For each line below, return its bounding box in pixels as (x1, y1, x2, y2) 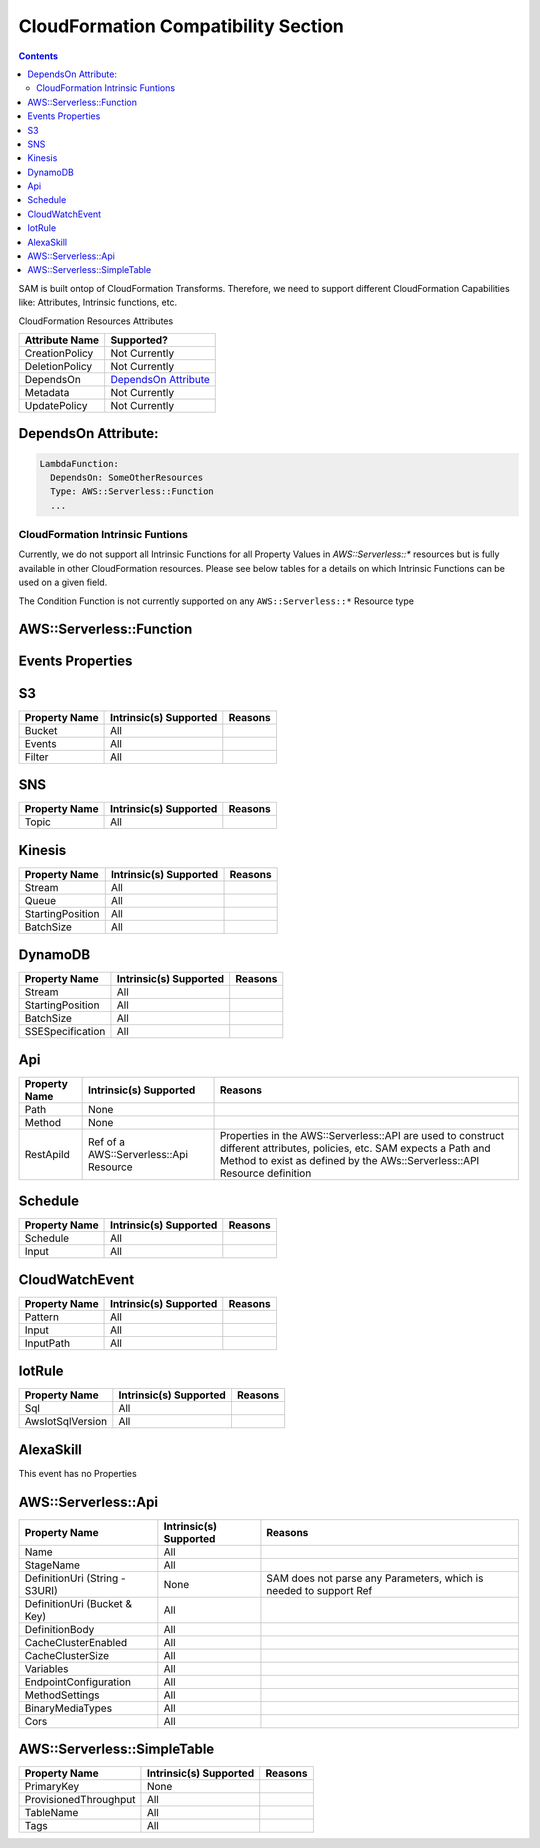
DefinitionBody (24, 1622, 95, 1636)
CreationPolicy (24, 346, 94, 360)
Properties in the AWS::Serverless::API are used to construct (219, 1128, 505, 1142)
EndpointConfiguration (24, 1675, 132, 1689)
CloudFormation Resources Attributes (18, 315, 174, 327)
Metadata (24, 385, 70, 399)
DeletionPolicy (24, 359, 93, 373)
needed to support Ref (266, 1583, 373, 1597)
